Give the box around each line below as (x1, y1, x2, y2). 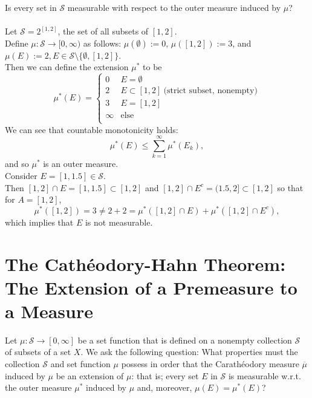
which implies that (5, 215, 74, 228)
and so (5, 157, 29, 170)
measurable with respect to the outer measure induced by (67, 1, 281, 13)
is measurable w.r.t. (228, 369, 301, 382)
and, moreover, (137, 381, 192, 394)
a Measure (5, 298, 93, 323)
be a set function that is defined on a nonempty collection (77, 333, 292, 346)
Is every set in (5, 1, 57, 13)
